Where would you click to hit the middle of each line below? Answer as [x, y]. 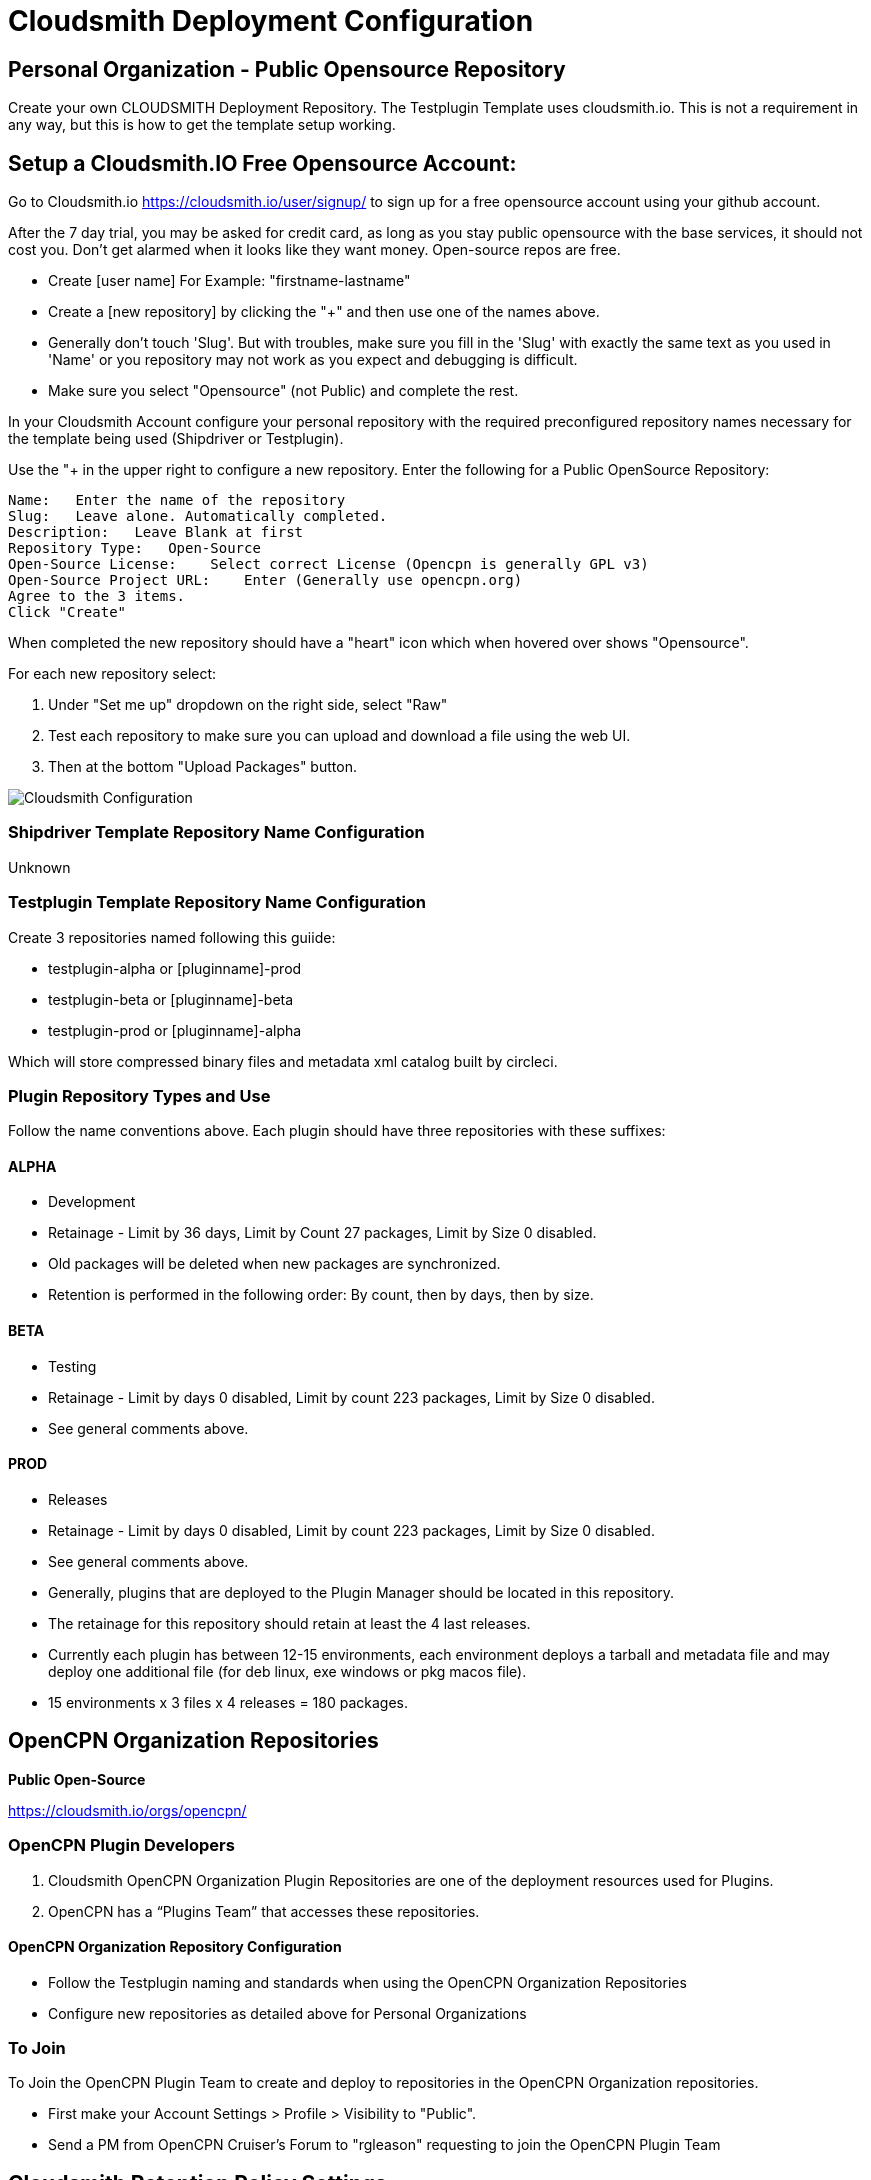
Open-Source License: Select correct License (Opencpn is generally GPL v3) [328, 564]
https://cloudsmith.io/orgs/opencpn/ [127, 1810]
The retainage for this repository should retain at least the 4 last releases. [289, 1623]
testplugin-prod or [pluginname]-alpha [175, 1030]
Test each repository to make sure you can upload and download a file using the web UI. [339, 736]
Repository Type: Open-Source [134, 548]
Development [92, 1202]
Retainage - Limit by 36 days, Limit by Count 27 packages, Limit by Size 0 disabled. [322, 1233]
